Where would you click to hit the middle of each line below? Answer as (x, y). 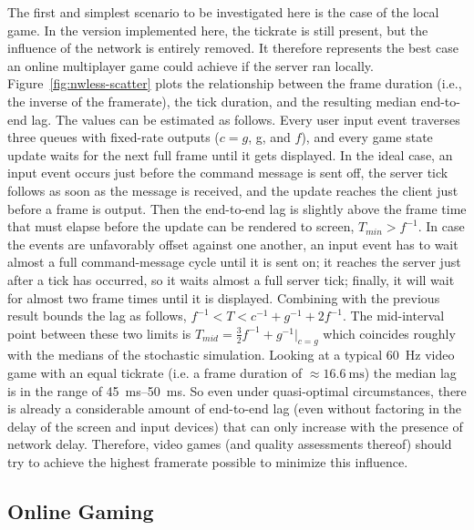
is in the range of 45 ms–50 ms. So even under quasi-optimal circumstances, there (237, 390)
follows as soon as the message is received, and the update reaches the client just (233, 190)
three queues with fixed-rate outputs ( (113, 137)
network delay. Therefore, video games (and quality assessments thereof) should (230, 444)
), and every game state (367, 137)
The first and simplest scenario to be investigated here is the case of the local (223, 12)
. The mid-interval (393, 316)
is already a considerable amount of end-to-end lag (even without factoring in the (235, 408)
